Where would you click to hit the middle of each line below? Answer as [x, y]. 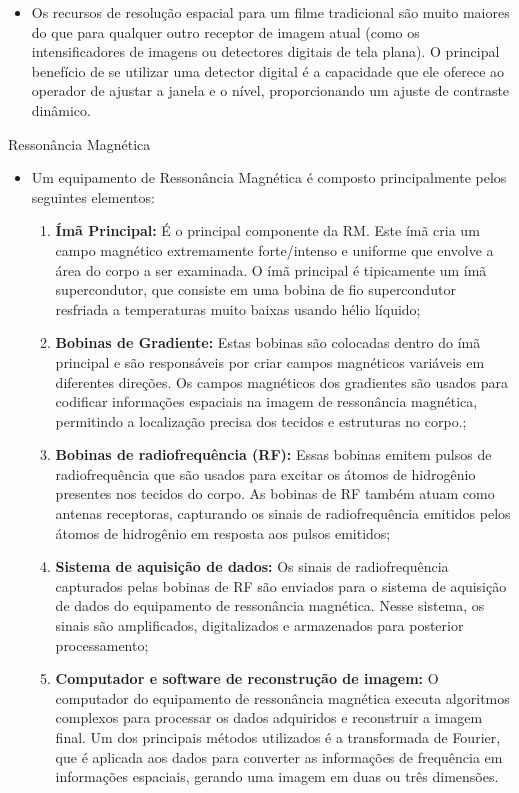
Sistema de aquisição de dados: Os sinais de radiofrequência [252, 566]
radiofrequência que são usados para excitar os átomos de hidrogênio [265, 473]
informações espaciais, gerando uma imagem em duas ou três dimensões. [277, 776]
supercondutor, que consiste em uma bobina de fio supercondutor [255, 289]
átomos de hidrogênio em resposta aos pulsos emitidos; [223, 532]
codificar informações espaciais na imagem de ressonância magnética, [266, 401]
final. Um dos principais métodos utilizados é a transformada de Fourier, [278, 737]
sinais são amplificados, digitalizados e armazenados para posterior [259, 625]
